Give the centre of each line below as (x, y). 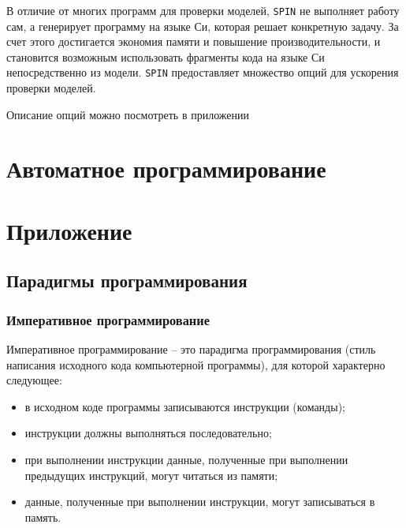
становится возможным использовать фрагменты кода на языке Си (166, 56)
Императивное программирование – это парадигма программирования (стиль (191, 349)
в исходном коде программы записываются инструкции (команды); (185, 406)
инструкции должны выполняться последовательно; (148, 433)
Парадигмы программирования (127, 281)
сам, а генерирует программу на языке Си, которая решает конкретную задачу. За (203, 26)
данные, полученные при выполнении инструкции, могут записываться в (200, 502)
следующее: (34, 380)
